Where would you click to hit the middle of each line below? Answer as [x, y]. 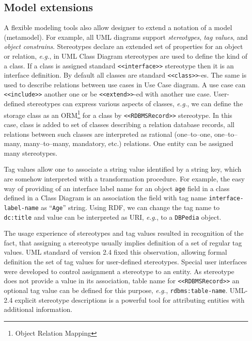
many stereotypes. [31, 153]
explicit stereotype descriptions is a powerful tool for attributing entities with [130, 300]
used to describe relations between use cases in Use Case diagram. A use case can [125, 84]
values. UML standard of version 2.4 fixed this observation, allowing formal [116, 252]
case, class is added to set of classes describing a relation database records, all [119, 124]
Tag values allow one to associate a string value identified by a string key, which [123, 169]
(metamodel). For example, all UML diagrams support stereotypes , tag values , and [126, 37]
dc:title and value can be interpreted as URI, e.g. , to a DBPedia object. [113, 217]
